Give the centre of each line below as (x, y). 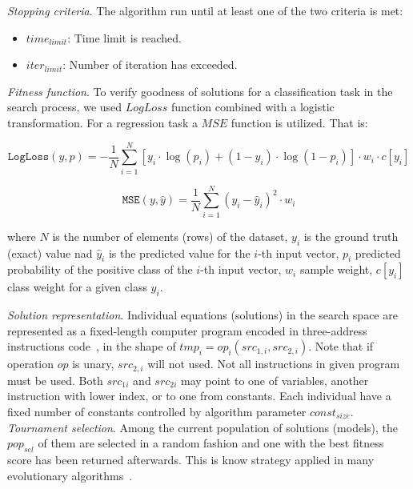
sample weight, (336, 269)
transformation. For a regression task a (102, 122)
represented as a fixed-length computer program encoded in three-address (187, 330)
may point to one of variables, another (275, 380)
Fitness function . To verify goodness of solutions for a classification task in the (200, 91)
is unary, (93, 364)
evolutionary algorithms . (70, 475)
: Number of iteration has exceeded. (150, 64)
